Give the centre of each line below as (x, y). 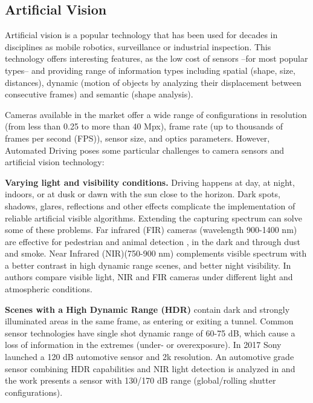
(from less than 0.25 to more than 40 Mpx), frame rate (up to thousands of (144, 126)
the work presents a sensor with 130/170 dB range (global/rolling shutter (140, 380)
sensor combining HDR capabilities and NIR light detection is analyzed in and (150, 368)
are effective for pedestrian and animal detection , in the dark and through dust (153, 241)
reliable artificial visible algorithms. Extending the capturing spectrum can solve (153, 218)
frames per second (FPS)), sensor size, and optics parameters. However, (137, 138)
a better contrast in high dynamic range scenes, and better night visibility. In (148, 265)
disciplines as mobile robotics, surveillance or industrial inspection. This (138, 46)
